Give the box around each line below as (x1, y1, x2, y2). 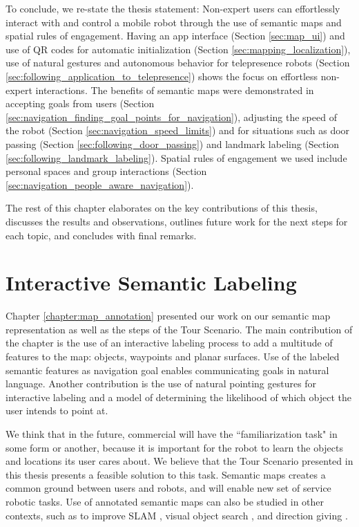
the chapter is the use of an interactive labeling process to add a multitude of (6, 335, 333, 350)
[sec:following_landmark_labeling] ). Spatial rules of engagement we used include (6, 150, 347, 165)
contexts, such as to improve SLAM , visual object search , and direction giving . (6, 508, 348, 522)
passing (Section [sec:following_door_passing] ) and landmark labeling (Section (6, 136, 340, 151)
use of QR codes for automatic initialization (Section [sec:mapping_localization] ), (6, 41, 351, 56)
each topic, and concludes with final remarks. (6, 228, 197, 242)
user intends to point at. (6, 403, 108, 418)
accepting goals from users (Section (6, 96, 155, 111)
